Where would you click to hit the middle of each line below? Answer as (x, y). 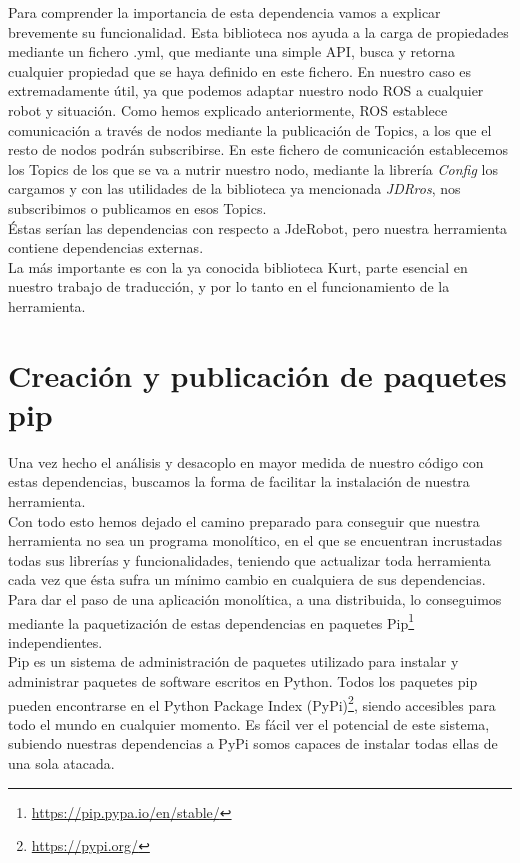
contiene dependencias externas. (106, 247)
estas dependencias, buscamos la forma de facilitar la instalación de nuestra (239, 481)
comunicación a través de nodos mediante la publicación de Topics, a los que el (250, 129)
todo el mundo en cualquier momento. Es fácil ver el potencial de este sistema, (249, 723)
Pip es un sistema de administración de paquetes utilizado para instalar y (233, 661)
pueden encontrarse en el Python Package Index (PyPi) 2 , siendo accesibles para (252, 703)
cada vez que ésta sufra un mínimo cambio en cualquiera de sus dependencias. (247, 579)
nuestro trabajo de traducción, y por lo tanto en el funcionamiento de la (229, 286)
